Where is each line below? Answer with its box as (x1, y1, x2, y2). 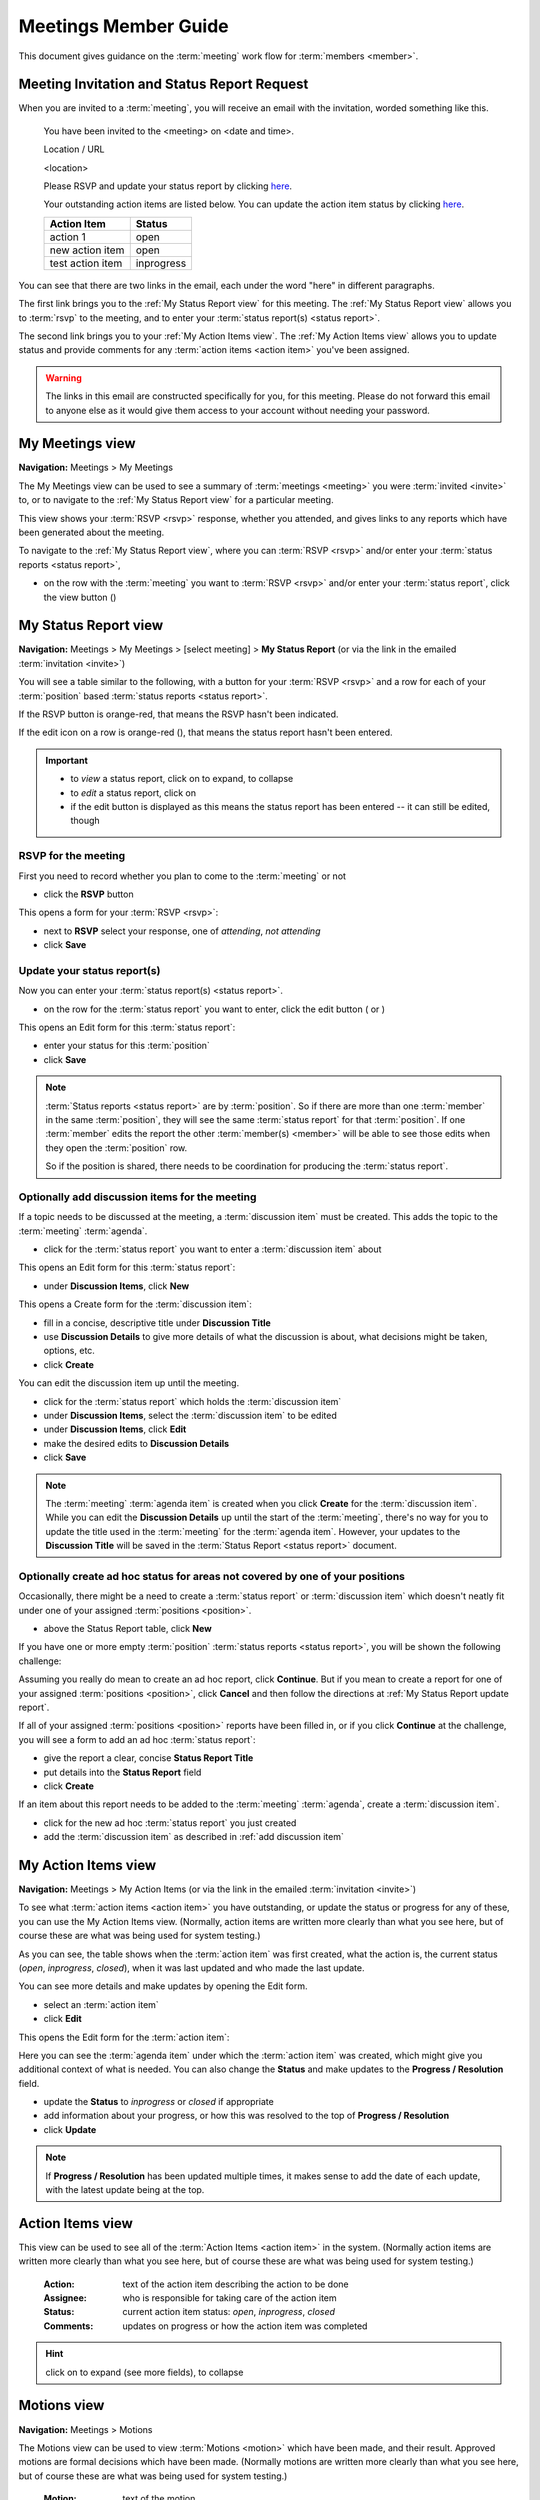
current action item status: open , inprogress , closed (122, 2306, 335, 2318)
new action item (49, 243, 125, 257)
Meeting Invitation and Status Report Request (18, 76, 309, 93)
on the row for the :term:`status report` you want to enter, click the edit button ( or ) (43, 1003, 385, 1015)
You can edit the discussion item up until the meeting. (18, 1377, 240, 1389)
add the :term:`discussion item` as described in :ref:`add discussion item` (43, 1831, 345, 1843)
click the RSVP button (43, 888, 134, 900)
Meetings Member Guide (18, 15, 229, 37)
